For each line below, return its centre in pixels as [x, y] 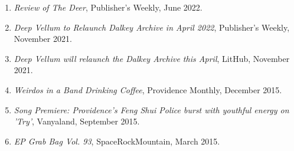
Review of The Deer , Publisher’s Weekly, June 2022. [108, 7]
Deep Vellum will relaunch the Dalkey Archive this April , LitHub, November [152, 58]
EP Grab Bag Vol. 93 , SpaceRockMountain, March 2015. [117, 141]
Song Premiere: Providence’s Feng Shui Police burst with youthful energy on [151, 109]
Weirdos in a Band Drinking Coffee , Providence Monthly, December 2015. [148, 89]
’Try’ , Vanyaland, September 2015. [77, 121]
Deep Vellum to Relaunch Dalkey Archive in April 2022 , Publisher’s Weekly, [152, 27]
